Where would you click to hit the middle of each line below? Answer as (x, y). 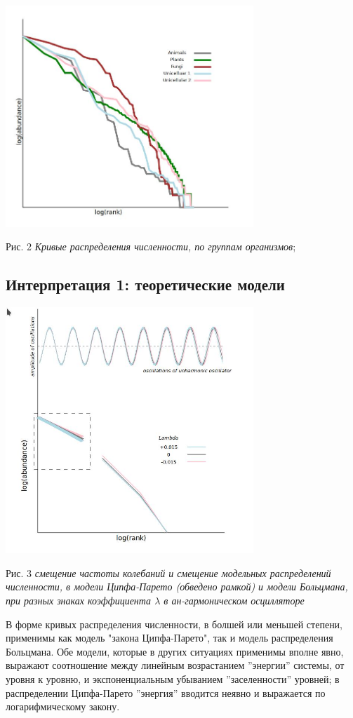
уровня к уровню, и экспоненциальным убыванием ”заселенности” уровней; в (173, 679)
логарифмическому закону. (63, 706)
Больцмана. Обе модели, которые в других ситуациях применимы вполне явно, (175, 651)
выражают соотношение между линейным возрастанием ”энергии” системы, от (175, 665)
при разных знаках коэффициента (79, 601)
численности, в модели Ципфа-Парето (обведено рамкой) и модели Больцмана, (177, 587)
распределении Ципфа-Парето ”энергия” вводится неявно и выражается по (166, 692)
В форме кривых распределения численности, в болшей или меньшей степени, (174, 624)
